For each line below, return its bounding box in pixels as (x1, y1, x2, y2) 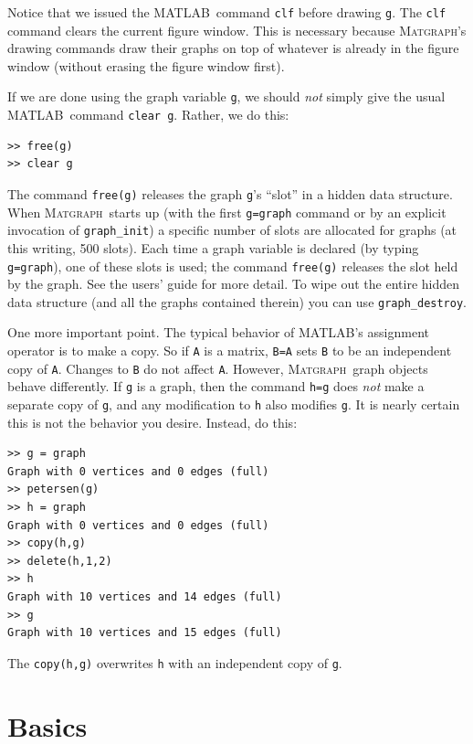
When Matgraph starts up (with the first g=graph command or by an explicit (7, 202, 447, 221)
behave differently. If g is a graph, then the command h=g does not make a (7, 377, 425, 396)
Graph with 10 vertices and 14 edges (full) (7, 590, 282, 603)
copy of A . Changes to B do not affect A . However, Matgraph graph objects (7, 358, 428, 377)
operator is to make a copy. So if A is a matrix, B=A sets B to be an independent (7, 341, 452, 359)
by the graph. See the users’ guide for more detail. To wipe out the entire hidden (7, 274, 460, 293)
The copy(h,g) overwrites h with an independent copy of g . (7, 653, 342, 672)
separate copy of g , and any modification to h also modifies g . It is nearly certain (7, 394, 460, 413)
